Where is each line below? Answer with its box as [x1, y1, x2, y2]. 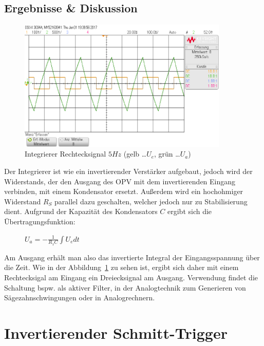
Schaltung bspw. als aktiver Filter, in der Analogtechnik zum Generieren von [4, 282, 246, 293]
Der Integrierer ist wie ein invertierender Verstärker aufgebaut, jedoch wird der [4, 166, 253, 177]
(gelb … [123, 148, 147, 159]
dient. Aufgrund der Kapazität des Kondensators [4, 206, 158, 217]
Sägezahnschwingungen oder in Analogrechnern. [4, 292, 155, 303]
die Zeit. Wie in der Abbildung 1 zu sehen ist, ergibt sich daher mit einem [4, 262, 239, 273]
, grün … [154, 148, 180, 159]
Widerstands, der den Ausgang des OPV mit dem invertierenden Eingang [4, 176, 236, 186]
